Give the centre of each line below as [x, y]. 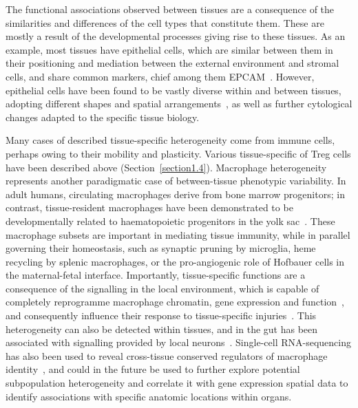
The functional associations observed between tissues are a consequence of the [170, 9]
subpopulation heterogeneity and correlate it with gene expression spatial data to [177, 383]
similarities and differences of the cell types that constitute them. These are [165, 22]
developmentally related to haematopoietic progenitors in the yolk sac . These [170, 221]
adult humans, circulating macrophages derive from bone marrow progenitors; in [175, 194]
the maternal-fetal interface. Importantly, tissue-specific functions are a [156, 275]
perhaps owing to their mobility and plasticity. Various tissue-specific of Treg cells [178, 153]
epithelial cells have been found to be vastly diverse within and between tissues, [173, 90]
